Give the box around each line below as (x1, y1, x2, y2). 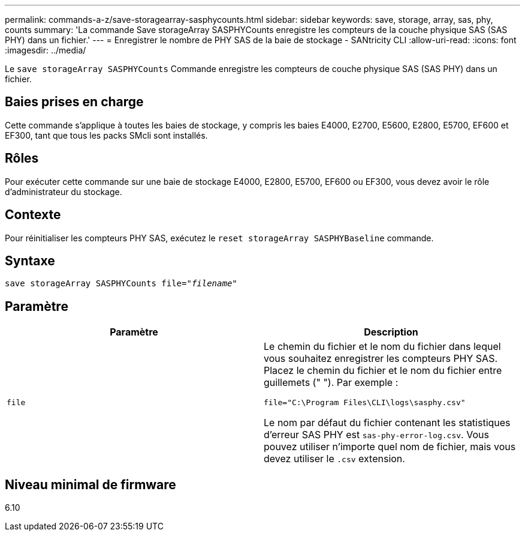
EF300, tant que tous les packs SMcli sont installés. (5, 130, 208, 140)
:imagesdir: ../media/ (5, 45, 86, 55)
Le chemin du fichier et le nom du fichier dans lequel (264, 340, 501, 353)
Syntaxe (5, 253, 55, 268)
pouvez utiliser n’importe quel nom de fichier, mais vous (264, 441, 516, 453)
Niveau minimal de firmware (5, 477, 176, 492)
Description (364, 326, 418, 339)
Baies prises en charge (5, 94, 144, 110)
